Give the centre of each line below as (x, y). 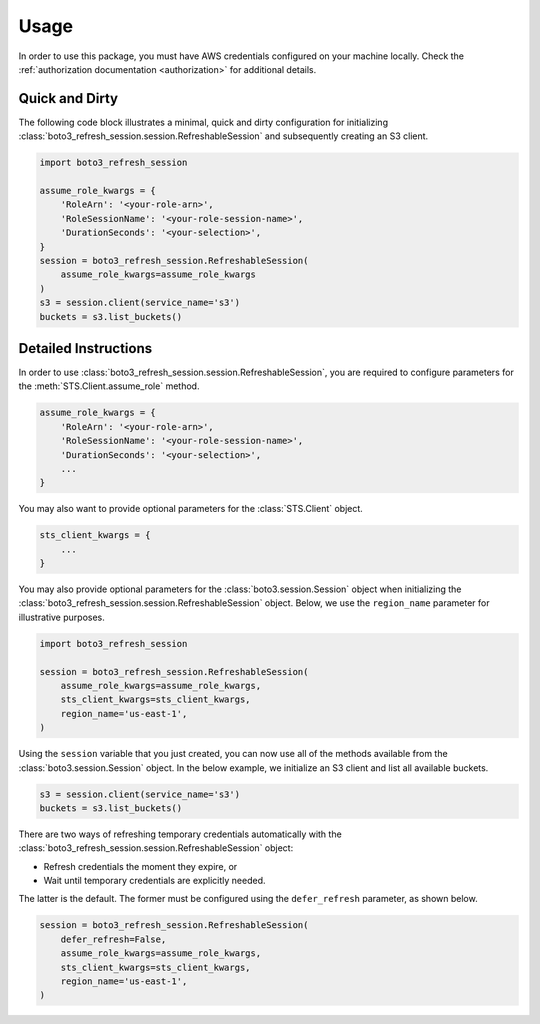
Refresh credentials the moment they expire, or (140, 866)
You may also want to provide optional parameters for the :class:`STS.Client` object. (191, 509)
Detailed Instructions (85, 348)
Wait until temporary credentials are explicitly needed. (154, 881)
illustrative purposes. (61, 617)
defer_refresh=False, (113, 939)
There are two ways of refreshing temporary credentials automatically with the (180, 834)
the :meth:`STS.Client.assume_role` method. (109, 386)
